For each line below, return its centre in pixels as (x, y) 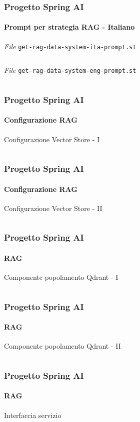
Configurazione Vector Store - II (53, 208)
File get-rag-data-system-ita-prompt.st (70, 46)
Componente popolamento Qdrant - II (62, 346)
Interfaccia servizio (33, 415)
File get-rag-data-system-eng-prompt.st (70, 70)
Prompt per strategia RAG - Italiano (69, 27)
